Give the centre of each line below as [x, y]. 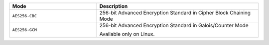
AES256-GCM [25, 30]
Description [114, 6]
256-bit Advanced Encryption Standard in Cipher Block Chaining [175, 13]
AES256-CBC [25, 16]
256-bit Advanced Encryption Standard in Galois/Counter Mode [174, 25]
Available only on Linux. [127, 34]
